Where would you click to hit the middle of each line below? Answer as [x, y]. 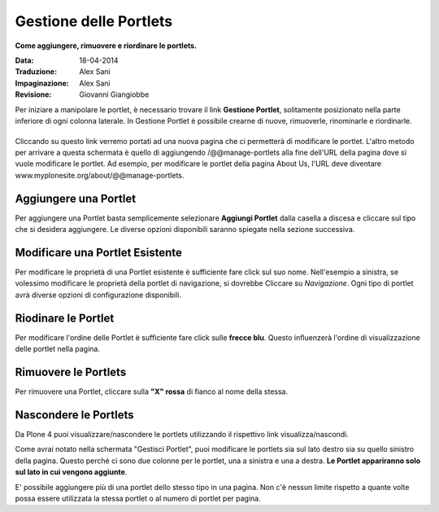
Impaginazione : [42, 83]
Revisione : [33, 94]
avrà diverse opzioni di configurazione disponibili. [98, 295]
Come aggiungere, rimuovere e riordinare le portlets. [106, 46]
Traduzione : [36, 72]
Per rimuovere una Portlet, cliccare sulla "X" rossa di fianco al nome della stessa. [152, 392]
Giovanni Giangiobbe [114, 94]
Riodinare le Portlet [65, 318]
